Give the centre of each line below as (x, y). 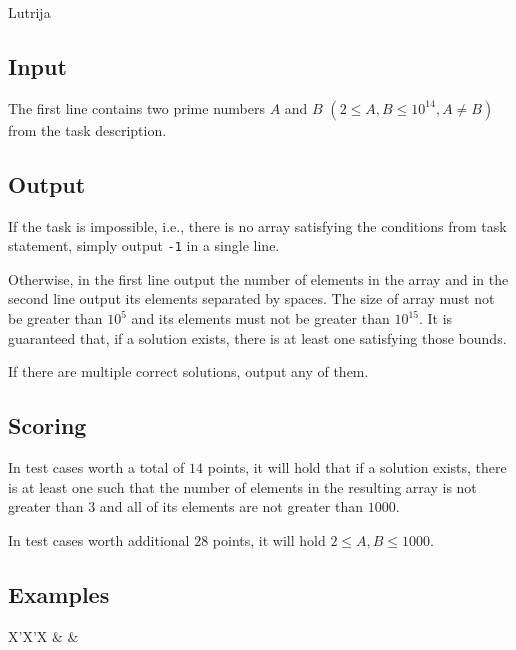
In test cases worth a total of (96, 467)
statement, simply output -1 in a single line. (144, 245)
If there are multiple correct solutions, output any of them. (188, 371)
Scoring (47, 425)
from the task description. (87, 129)
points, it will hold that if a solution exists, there (357, 467)
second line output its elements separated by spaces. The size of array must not (251, 298)
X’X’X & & (43, 635)
